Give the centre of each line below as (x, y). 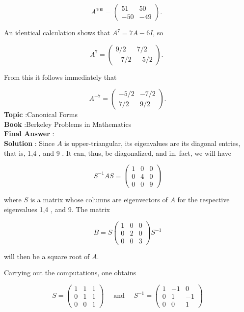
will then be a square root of (47, 256)
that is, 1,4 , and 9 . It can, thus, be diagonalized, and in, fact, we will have (118, 153)
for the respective (203, 200)
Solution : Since (29, 143)
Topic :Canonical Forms (41, 114)
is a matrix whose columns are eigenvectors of (99, 200)
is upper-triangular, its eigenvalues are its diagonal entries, (152, 143)
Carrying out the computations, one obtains (70, 273)
